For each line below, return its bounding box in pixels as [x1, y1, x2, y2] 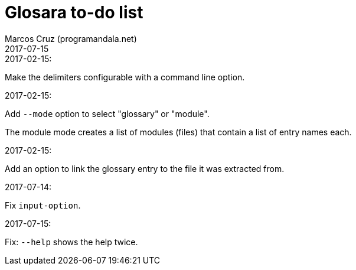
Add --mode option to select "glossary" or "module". [5, 108, 210, 119]
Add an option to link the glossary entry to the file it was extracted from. [5, 163, 285, 174]
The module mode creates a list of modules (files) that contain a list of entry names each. [5, 126, 352, 137]
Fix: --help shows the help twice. [5, 236, 138, 247]
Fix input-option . [5, 200, 81, 210]
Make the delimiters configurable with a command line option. [5, 71, 245, 82]
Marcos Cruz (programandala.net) [5, 33, 137, 44]
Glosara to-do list [5, 2, 143, 22]
